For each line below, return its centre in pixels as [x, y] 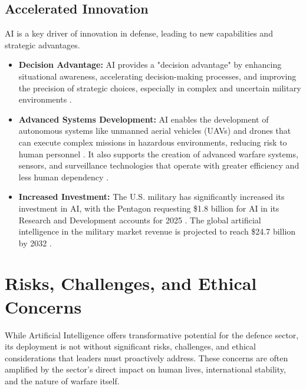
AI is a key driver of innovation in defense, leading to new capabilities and [139, 33]
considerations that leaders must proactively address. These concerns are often [147, 357]
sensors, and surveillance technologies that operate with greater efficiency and [159, 165]
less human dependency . [64, 177]
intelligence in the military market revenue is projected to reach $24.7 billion [157, 231]
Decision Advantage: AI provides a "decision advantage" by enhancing [150, 65]
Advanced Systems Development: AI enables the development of [144, 119]
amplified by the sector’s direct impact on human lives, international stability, [145, 369]
